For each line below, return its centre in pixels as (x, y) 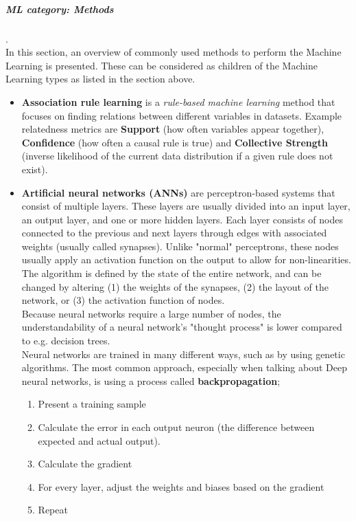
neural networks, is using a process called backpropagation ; (151, 380)
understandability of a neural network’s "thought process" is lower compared (182, 327)
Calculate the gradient (85, 464)
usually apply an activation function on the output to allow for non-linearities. (186, 259)
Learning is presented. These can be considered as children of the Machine (162, 65)
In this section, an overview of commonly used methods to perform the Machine (174, 52)
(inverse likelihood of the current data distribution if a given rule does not (177, 156)
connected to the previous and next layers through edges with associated (174, 233)
